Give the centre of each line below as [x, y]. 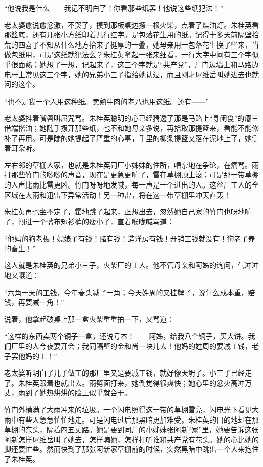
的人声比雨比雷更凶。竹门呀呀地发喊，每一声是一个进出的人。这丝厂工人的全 [131, 184]
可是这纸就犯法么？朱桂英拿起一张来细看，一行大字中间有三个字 [145, 54]
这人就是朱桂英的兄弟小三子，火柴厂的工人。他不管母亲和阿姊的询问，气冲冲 [131, 265]
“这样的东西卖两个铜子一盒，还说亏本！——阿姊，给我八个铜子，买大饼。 [126, 336]
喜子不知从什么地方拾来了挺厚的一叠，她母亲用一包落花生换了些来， [138, 44]
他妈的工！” [37, 356]
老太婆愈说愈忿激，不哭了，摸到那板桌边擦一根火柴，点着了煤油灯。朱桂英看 [131, 25]
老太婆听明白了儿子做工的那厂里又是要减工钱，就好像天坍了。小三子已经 [124, 373]
